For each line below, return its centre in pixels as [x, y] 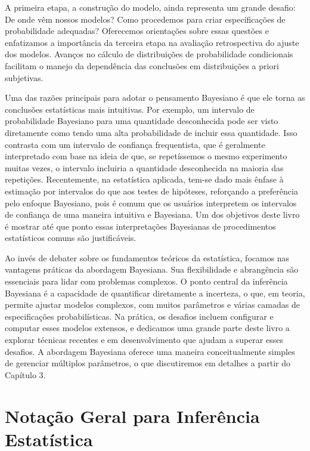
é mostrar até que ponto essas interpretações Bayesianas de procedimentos [140, 226]
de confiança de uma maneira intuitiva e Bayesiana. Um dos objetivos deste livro [152, 214]
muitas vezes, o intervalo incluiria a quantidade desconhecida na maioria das [144, 167]
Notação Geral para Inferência [132, 416]
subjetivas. [24, 77]
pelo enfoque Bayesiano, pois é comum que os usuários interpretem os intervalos [151, 203]
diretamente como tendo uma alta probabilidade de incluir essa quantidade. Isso [151, 132]
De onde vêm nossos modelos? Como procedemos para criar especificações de [145, 19]
